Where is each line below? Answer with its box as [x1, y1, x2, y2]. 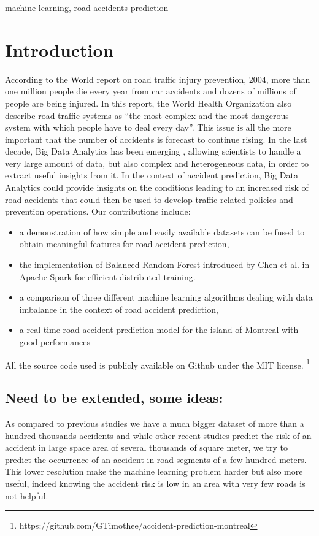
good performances [19, 335, 91, 348]
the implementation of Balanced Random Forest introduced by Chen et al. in [19, 258, 310, 271]
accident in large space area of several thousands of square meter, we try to [5, 441, 288, 454]
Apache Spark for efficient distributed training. [19, 270, 196, 283]
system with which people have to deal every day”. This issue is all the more [5, 121, 291, 134]
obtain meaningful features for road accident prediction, [19, 237, 229, 250]
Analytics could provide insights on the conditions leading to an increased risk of [5, 181, 309, 194]
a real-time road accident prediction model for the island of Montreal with [19, 323, 299, 336]
